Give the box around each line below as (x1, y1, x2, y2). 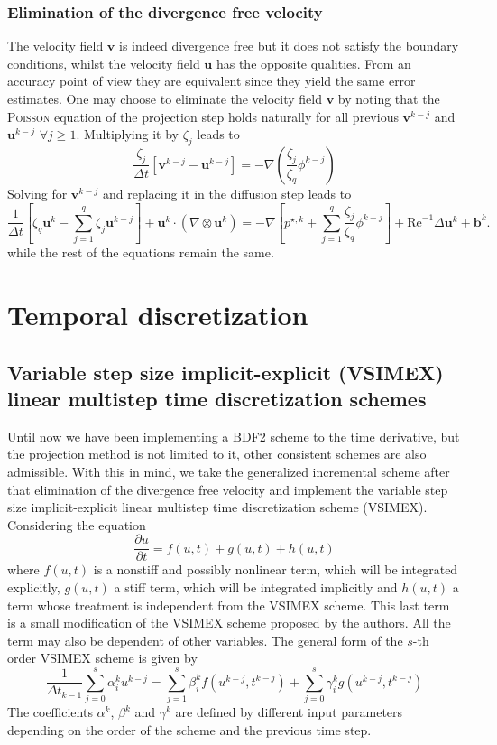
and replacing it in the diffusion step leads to (103, 183, 352, 202)
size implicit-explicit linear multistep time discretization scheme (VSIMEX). (7, 498, 428, 517)
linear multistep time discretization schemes (7, 384, 427, 412)
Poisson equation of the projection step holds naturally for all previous (7, 107, 399, 126)
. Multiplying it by (76, 125, 179, 144)
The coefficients (7, 703, 93, 722)
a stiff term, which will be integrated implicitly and (114, 578, 398, 597)
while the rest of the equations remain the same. (7, 243, 274, 262)
